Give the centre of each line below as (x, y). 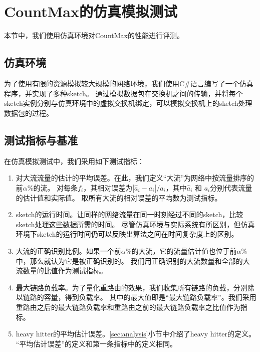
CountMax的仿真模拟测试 (91, 11)
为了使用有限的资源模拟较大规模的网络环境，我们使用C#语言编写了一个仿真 (129, 83)
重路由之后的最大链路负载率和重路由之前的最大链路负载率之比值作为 (128, 307)
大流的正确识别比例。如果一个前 (68, 251)
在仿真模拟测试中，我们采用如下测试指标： (74, 161)
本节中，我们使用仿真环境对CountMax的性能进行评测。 (94, 35)
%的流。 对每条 (53, 187)
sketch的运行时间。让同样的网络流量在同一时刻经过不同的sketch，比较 (129, 214)
